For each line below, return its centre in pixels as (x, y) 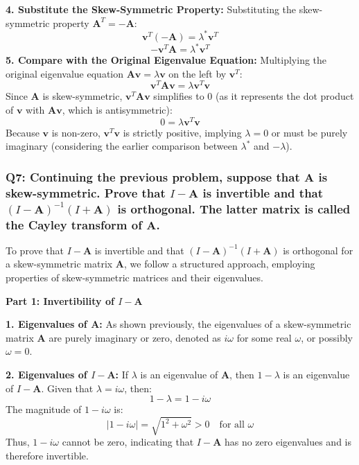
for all (232, 425)
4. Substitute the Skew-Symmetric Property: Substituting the (151, 9)
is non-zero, (76, 132)
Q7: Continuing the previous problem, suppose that (153, 176)
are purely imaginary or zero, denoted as (135, 337)
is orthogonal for (318, 250)
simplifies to (179, 96)
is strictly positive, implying (182, 132)
